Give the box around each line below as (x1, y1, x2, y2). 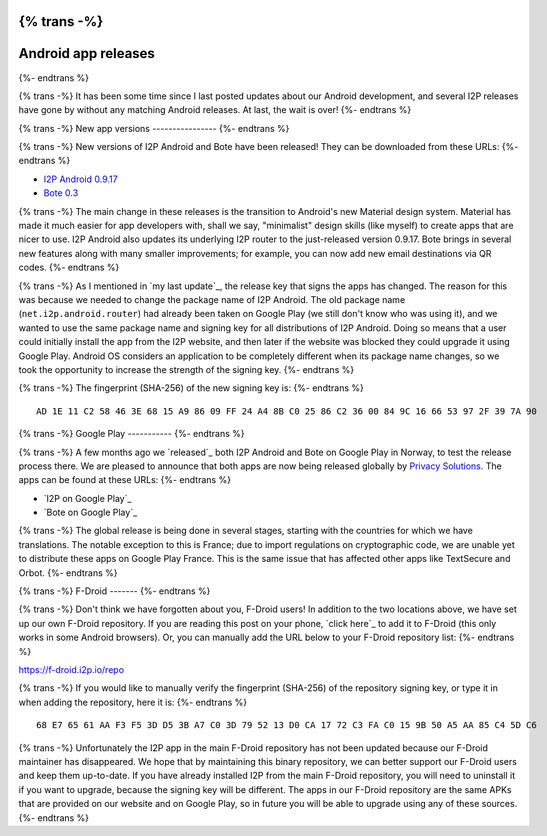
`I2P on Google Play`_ (43, 492, 132, 504)
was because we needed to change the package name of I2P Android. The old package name (18, 294, 406, 305)
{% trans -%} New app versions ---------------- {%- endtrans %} (18, 122, 290, 134)
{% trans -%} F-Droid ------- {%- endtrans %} (18, 585, 211, 597)
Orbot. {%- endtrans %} (18, 566, 119, 579)
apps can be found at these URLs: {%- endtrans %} (18, 474, 232, 486)
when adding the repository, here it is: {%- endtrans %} (18, 696, 248, 708)
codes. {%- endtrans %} (18, 261, 120, 274)
